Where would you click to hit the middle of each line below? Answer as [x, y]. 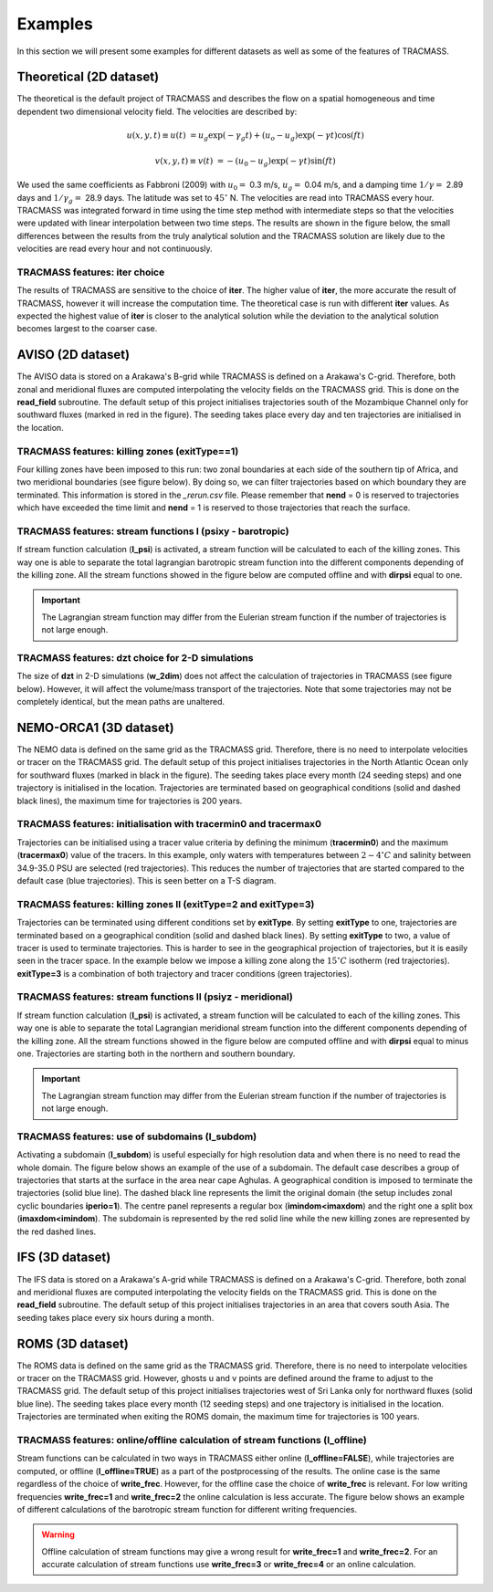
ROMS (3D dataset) [73, 1343]
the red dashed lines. [57, 1231]
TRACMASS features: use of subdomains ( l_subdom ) [137, 1136]
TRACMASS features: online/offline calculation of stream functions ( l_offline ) [192, 1440]
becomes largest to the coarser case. [87, 329]
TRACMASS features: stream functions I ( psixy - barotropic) [153, 531]
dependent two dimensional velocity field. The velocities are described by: [157, 111]
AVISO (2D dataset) [73, 355]
